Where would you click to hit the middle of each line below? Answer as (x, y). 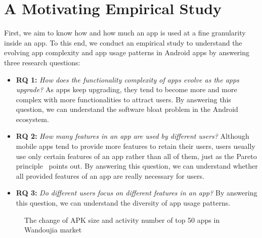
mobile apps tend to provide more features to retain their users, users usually (136, 146)
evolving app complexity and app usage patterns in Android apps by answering (127, 52)
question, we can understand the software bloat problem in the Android (127, 109)
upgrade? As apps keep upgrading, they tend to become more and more (126, 89)
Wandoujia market (53, 230)
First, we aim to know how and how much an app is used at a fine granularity (125, 33)
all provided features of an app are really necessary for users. (110, 175)
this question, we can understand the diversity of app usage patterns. (123, 203)
